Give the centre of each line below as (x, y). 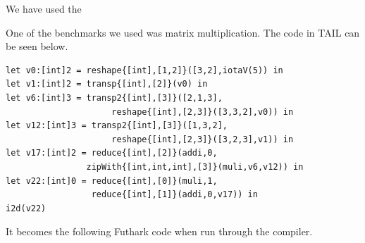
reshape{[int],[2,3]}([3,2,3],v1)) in (203, 139)
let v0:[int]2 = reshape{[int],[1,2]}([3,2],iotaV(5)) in (144, 70)
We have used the (44, 8)
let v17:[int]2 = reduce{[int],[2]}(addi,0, (112, 153)
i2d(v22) (26, 208)
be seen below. (37, 46)
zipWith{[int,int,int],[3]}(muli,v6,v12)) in (195, 167)
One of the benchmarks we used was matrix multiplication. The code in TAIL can (183, 32)
